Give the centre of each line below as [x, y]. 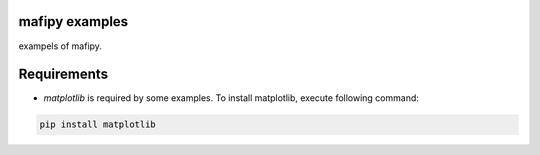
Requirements [63, 74]
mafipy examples [73, 21]
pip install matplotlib [98, 124]
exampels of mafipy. [60, 46]
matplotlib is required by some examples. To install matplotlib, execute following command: [231, 98]
